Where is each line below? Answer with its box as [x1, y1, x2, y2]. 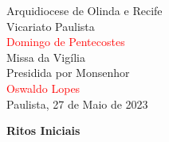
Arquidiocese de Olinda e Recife [6, 2, 163, 18]
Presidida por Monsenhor [6, 64, 130, 81]
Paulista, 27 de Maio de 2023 [6, 95, 148, 112]
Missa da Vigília [6, 48, 85, 65]
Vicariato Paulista [6, 17, 95, 34]
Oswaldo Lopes [6, 79, 81, 96]
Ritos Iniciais [6, 122, 81, 139]
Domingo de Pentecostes [6, 33, 125, 50]
